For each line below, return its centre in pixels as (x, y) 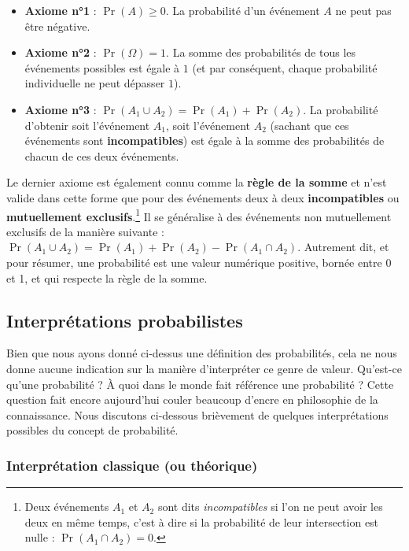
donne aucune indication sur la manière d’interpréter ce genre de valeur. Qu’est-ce (204, 368)
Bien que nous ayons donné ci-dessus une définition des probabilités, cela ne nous (202, 353)
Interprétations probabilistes (125, 320)
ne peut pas (363, 10)
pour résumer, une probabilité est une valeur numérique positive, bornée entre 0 (199, 262)
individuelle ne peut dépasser (95, 83)
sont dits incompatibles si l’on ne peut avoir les (270, 507)
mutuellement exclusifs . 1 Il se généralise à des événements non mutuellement (199, 215)
